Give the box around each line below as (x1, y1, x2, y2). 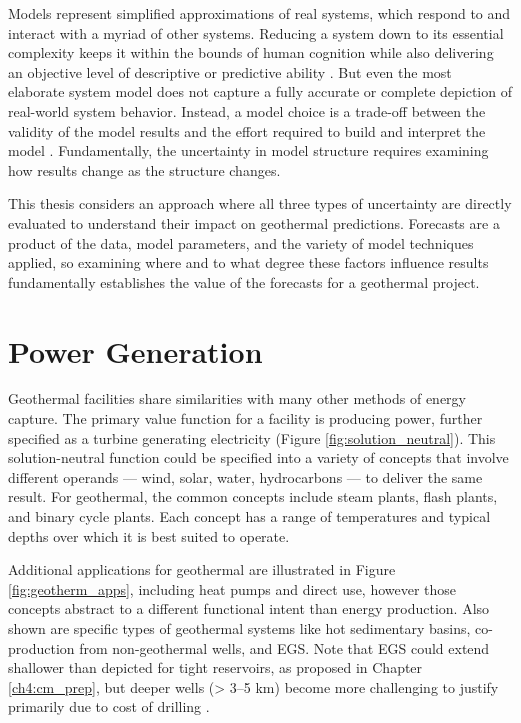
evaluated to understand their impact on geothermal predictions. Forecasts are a (8, 212, 500, 233)
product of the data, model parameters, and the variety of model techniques (8, 232, 474, 253)
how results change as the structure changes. (8, 159, 281, 180)
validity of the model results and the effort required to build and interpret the (8, 120, 486, 141)
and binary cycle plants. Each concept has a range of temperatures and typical (8, 506, 491, 526)
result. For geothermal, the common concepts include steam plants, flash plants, (8, 486, 498, 507)
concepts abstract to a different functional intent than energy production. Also (8, 598, 490, 619)
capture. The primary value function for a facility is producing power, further (8, 408, 483, 429)
